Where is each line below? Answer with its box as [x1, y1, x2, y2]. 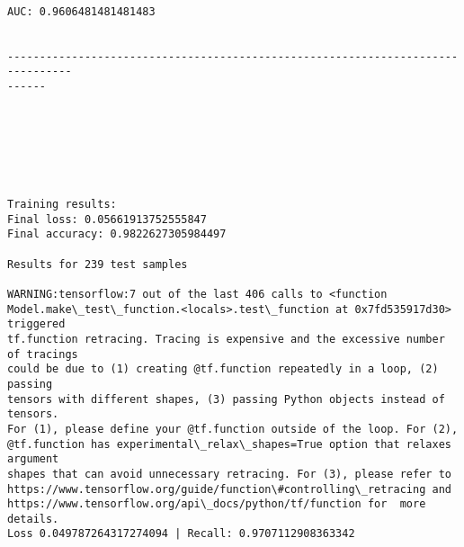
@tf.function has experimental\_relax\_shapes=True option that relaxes [7, 437, 451, 451]
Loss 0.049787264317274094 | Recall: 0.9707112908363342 [7, 527, 355, 541]
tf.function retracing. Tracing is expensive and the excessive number [7, 332, 445, 345]
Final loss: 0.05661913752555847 [7, 212, 207, 226]
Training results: [7, 198, 117, 211]
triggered [7, 318, 66, 331]
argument [7, 453, 59, 466]
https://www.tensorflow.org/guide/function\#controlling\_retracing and [7, 482, 451, 496]
